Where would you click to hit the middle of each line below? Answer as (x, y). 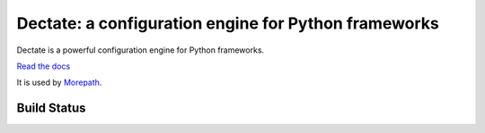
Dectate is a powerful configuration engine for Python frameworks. (141, 50)
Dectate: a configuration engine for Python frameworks (228, 23)
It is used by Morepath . (59, 83)
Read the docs (44, 66)
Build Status (51, 108)
